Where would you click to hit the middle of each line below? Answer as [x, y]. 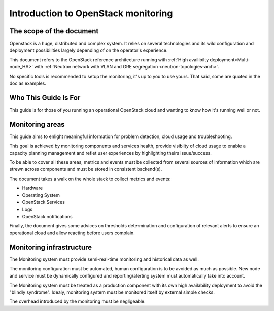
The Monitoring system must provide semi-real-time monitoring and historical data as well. [104, 259]
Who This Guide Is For [45, 98]
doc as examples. [28, 83]
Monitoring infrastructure [51, 247]
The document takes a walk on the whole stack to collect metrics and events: [90, 179]
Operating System [41, 195]
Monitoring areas [37, 124]
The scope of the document [54, 31]
